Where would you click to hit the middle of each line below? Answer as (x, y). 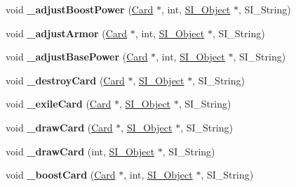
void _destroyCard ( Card (65, 80)
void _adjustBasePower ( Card (77, 57)
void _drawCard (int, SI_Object (80, 151)
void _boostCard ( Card (61, 175)
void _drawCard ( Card (59, 127)
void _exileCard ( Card (59, 104)
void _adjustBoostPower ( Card (80, 9)
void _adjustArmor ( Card (67, 33)
